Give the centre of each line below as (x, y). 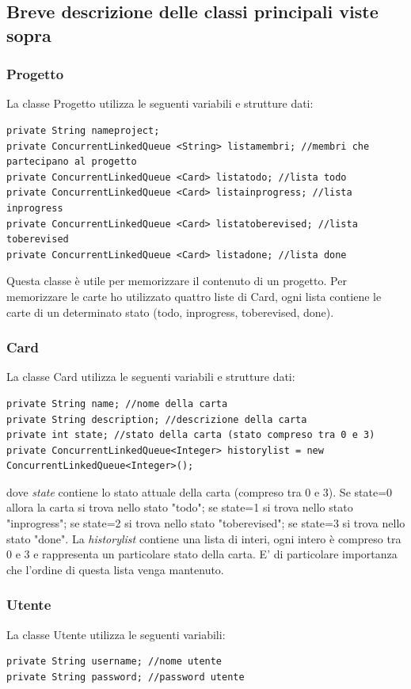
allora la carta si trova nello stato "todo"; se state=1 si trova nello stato (180, 507)
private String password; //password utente (126, 677)
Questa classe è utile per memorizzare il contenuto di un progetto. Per (177, 281)
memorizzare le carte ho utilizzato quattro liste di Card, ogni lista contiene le (194, 296)
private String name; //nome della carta (117, 404)
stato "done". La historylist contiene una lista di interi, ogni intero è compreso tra (204, 538)
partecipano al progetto (72, 162)
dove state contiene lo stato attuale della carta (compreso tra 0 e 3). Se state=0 (200, 491)
